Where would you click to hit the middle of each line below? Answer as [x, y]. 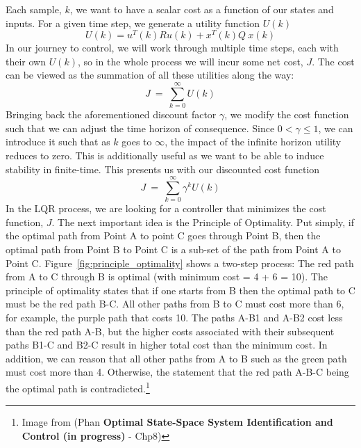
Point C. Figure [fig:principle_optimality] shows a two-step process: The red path [180, 263]
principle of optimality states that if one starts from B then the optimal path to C [180, 290]
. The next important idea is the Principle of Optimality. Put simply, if [203, 222]
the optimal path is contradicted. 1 [78, 387]
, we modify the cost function [287, 114]
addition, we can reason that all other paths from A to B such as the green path [176, 358]
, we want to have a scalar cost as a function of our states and [202, 9]
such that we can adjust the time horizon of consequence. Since [140, 128]
